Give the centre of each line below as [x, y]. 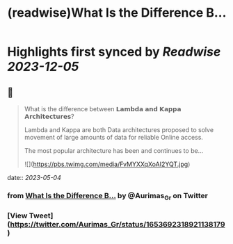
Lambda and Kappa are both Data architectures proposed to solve [119, 130]
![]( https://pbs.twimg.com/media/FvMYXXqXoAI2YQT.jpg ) [107, 164]
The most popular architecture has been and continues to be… [114, 151]
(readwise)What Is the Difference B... [117, 13]
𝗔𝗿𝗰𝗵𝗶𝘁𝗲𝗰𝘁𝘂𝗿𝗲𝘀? [49, 116]
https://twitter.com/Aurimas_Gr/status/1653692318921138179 [118, 225]
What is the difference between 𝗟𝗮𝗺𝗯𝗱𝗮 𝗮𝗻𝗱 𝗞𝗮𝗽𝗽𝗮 [103, 109]
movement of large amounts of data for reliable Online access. [114, 137]
